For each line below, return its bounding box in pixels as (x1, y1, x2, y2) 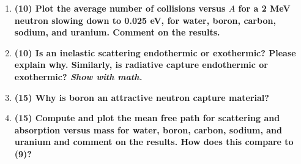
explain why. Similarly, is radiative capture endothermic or (14, 58, 268, 71)
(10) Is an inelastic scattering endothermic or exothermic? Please (14, 46, 296, 59)
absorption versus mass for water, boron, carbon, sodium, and (14, 123, 283, 136)
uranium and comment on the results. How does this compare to (14, 135, 294, 148)
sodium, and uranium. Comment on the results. (14, 26, 220, 39)
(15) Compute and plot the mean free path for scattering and (14, 111, 280, 124)
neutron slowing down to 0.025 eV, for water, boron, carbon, (14, 13, 276, 26)
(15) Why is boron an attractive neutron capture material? (14, 91, 269, 103)
